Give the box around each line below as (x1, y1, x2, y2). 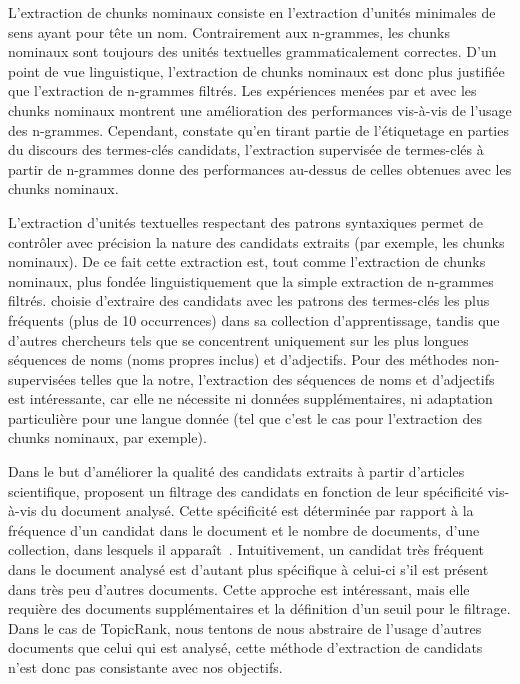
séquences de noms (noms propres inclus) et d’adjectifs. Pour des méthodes (8, 349, 468, 370)
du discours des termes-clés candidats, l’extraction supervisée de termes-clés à (8, 139, 484, 160)
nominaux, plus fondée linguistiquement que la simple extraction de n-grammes (8, 270, 494, 291)
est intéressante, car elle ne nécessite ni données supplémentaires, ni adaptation (8, 388, 493, 409)
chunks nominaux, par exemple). (8, 427, 207, 448)
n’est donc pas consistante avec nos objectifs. (8, 657, 283, 677)
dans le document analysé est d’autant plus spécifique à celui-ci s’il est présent (8, 559, 489, 580)
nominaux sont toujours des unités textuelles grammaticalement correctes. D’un (8, 41, 497, 62)
